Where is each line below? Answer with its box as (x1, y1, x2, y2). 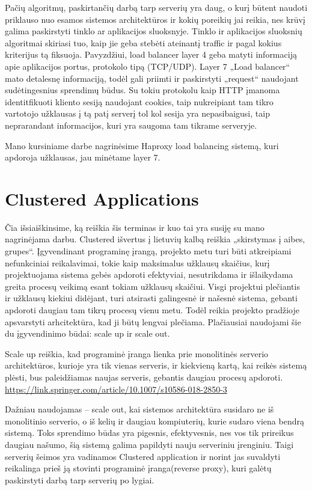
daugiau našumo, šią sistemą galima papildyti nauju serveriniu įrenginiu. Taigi (5, 438, 294, 450)
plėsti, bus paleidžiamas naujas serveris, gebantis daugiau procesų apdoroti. (5, 370, 283, 383)
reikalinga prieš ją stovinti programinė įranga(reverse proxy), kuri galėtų (5, 462, 272, 474)
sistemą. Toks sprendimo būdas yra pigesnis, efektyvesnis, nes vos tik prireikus (5, 426, 294, 439)
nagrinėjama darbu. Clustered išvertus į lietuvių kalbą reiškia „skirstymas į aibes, (5, 233, 305, 245)
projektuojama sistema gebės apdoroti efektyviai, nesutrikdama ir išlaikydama (5, 268, 293, 281)
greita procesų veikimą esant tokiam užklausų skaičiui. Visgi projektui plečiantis (5, 280, 300, 292)
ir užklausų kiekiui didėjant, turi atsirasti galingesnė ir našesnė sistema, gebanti (5, 292, 298, 304)
